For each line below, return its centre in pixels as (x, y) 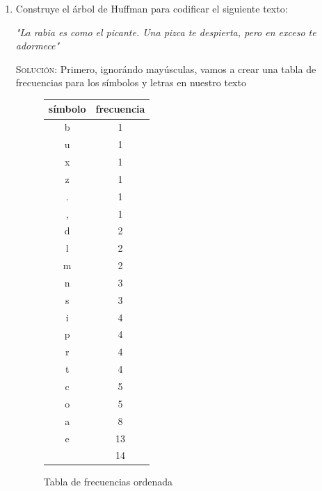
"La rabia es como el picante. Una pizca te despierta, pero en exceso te (166, 32)
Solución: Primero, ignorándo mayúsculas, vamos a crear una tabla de (166, 69)
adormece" (38, 46)
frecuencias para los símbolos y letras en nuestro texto (131, 82)
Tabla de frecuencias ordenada (108, 482)
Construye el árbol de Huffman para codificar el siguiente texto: (152, 8)
